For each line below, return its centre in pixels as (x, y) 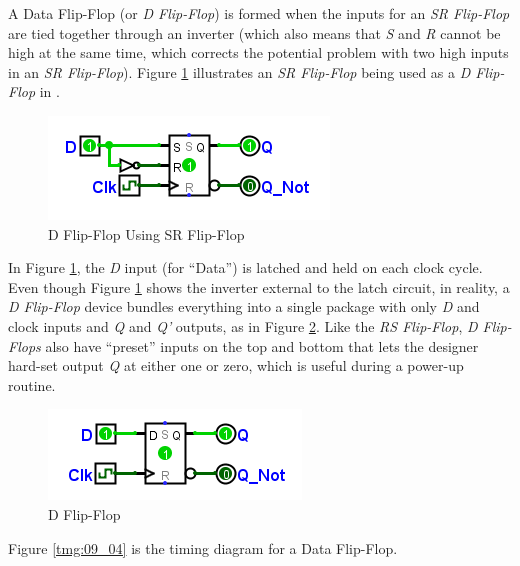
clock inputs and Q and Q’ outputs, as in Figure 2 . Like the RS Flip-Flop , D (243, 325)
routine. (32, 384)
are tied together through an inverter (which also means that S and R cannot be (254, 32)
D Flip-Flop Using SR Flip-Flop (146, 233)
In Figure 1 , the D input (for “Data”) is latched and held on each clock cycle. (245, 267)
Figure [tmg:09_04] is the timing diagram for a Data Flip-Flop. (203, 547)
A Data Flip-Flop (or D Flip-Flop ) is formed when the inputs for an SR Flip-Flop (259, 13)
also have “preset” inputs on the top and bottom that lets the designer (262, 345)
